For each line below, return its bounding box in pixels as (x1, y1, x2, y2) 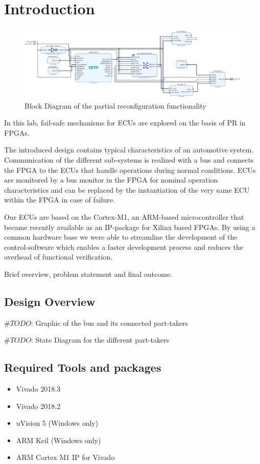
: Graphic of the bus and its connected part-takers (31, 317, 188, 328)
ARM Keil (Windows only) (16, 434, 101, 445)
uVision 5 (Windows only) (16, 418, 99, 428)
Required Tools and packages (4, 359, 161, 375)
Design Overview (4, 293, 96, 309)
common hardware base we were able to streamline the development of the (4, 231, 238, 242)
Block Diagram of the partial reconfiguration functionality (25, 100, 206, 111)
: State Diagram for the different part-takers (31, 334, 170, 345)
